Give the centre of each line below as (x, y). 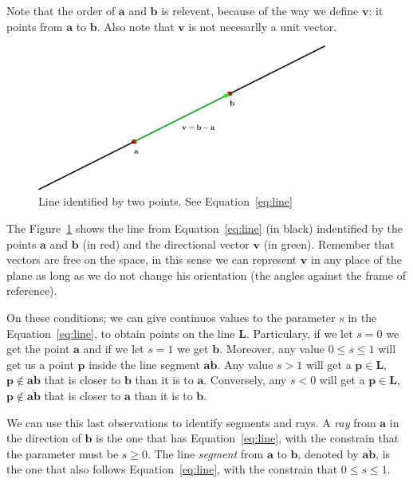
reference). (32, 291)
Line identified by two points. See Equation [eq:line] (166, 201)
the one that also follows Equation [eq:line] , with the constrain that (172, 469)
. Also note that (136, 26)
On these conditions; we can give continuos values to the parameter (171, 317)
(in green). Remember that (329, 243)
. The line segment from (206, 453)
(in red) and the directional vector (166, 243)
